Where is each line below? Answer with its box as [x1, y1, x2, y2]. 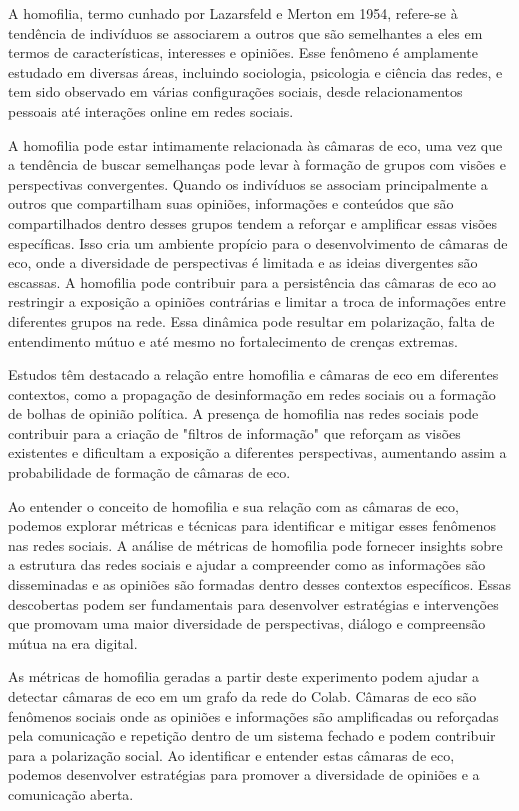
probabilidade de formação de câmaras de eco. [8, 462, 291, 483]
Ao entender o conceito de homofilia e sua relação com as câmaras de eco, [8, 495, 459, 516]
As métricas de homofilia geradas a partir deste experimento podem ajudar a [8, 666, 480, 687]
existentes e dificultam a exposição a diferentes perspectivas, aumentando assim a [8, 442, 507, 463]
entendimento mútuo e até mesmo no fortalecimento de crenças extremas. [8, 330, 458, 351]
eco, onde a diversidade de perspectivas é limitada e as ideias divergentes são [8, 252, 478, 273]
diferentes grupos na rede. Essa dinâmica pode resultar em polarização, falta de [8, 310, 495, 331]
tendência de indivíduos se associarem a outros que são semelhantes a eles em [8, 22, 483, 43]
